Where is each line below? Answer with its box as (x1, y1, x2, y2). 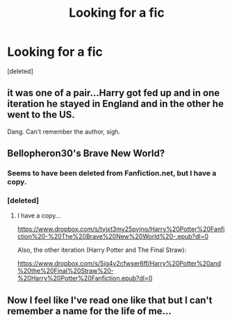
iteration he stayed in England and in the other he (7, 98, 224, 110)
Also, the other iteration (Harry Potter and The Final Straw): (17, 245, 187, 255)
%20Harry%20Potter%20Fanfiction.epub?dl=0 (17, 274, 153, 282)
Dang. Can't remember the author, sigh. (7, 127, 121, 136)
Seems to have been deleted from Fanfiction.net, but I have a (7, 168, 217, 178)
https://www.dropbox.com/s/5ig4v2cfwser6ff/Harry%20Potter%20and (17, 259, 222, 268)
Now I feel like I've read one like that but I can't (7, 294, 213, 306)
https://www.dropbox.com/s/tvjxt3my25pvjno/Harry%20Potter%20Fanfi (17, 225, 225, 234)
